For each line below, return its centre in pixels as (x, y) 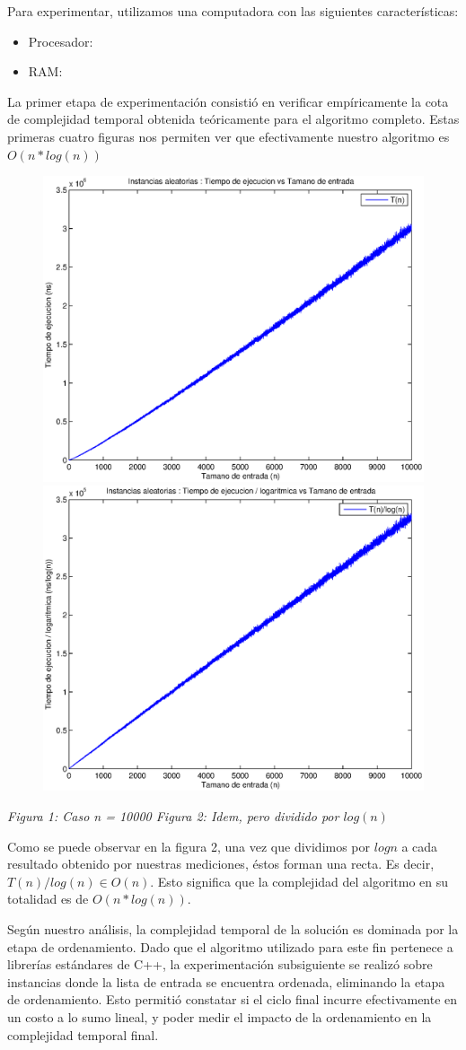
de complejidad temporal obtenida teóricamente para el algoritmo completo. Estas (233, 119)
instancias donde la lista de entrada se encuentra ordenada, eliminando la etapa (226, 981)
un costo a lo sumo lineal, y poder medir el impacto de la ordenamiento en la (220, 1017)
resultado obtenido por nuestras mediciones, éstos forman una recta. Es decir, (221, 864)
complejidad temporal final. (83, 1034)
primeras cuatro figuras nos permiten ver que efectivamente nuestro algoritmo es (229, 136)
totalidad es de (48, 899)
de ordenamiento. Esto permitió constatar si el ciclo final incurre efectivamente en (233, 999)
